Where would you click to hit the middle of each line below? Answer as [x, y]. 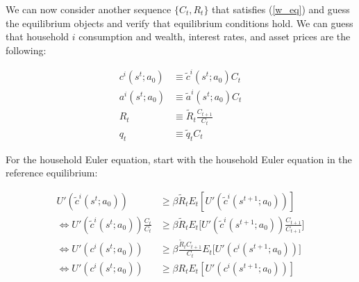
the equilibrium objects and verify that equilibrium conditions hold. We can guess [179, 23]
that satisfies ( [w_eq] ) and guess [281, 9]
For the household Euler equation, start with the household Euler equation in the [179, 159]
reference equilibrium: [52, 173]
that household [37, 36]
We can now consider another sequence [89, 9]
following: [26, 50]
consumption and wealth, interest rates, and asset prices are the [215, 36]
